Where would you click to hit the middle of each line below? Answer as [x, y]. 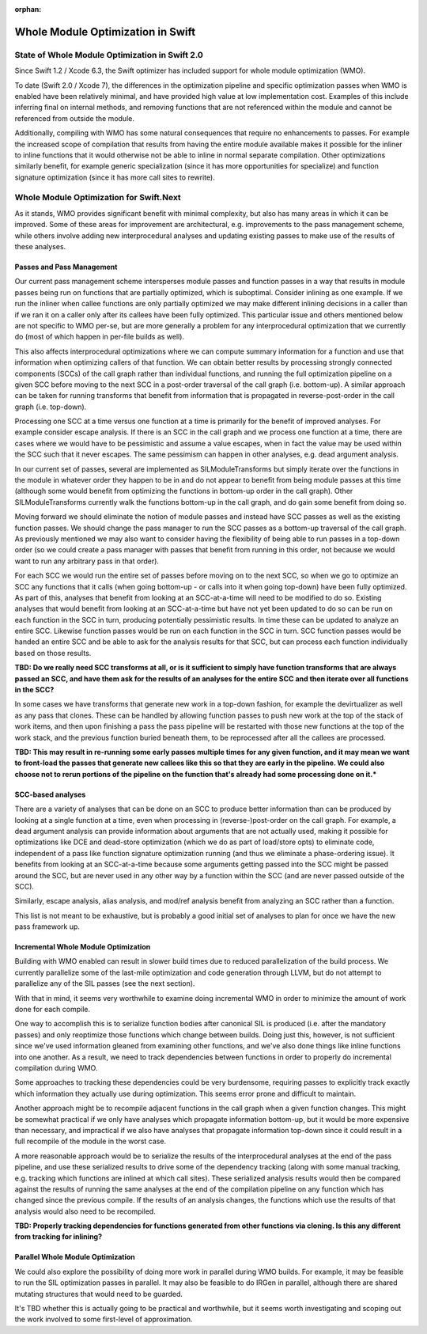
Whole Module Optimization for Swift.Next [98, 198]
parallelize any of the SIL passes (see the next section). [105, 983]
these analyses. [40, 246]
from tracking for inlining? [59, 1237]
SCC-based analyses [50, 794]
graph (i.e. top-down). [51, 407]
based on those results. [53, 653]
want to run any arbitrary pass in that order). [87, 561]
